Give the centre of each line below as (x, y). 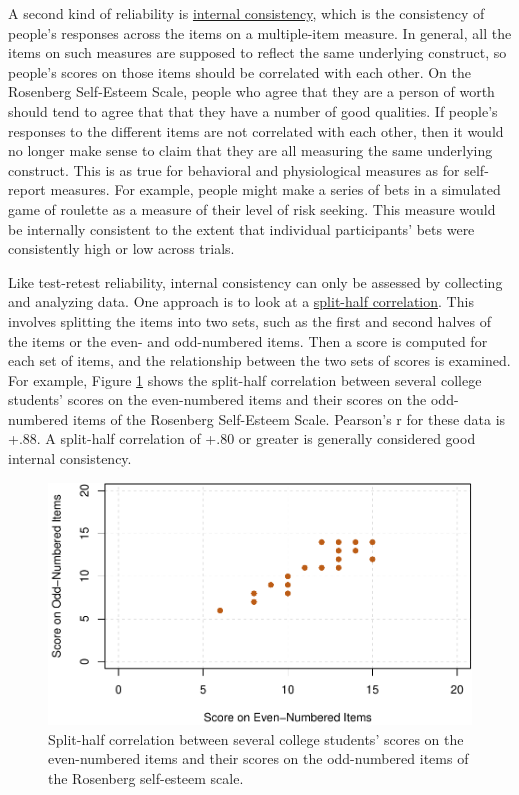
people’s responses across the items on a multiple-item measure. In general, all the (260, 32)
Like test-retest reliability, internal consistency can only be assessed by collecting (255, 281)
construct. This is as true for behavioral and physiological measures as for (234, 169)
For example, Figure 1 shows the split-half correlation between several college (245, 379)
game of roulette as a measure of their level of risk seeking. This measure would (252, 208)
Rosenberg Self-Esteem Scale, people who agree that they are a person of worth (251, 91)
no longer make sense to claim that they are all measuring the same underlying (250, 150)
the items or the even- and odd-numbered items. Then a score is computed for (248, 340)
